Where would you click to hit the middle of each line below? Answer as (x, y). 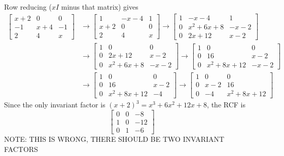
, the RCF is (226, 105)
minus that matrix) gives (100, 7)
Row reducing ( (28, 7)
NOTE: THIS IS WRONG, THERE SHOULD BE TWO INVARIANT (114, 139)
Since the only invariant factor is (55, 105)
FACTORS (21, 149)
